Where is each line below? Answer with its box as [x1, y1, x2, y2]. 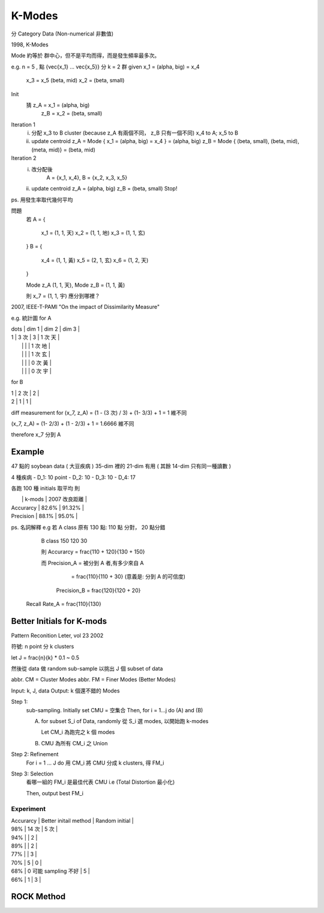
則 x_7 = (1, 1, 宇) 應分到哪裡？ [26, 292, 100, 299]
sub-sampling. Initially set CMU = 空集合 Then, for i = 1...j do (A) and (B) [26, 706, 203, 713]
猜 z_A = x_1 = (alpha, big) [26, 101, 90, 108]
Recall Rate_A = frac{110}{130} [26, 600, 101, 607]
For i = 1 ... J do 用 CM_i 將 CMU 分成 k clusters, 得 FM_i [26, 759, 164, 766]
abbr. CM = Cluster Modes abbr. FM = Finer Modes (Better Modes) [11, 676, 176, 683]
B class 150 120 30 [41, 537, 88, 545]
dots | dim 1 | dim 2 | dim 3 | [11, 325, 80, 333]
